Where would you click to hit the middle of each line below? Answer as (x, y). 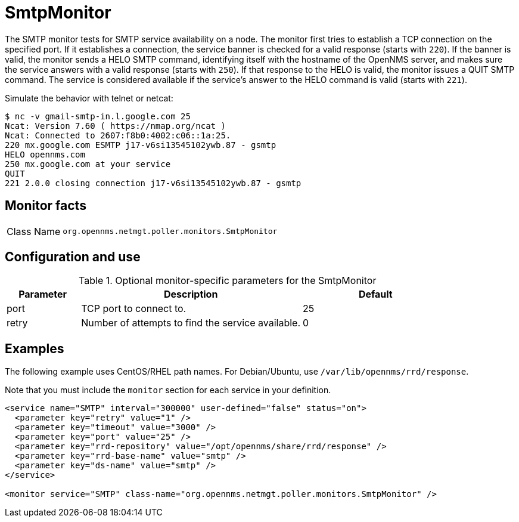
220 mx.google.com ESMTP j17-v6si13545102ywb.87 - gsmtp (141, 145)
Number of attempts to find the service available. (191, 323)
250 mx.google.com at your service (88, 164)
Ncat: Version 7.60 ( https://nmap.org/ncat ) (115, 126)
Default (375, 294)
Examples (35, 348)
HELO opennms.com (45, 154)
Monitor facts (46, 206)
